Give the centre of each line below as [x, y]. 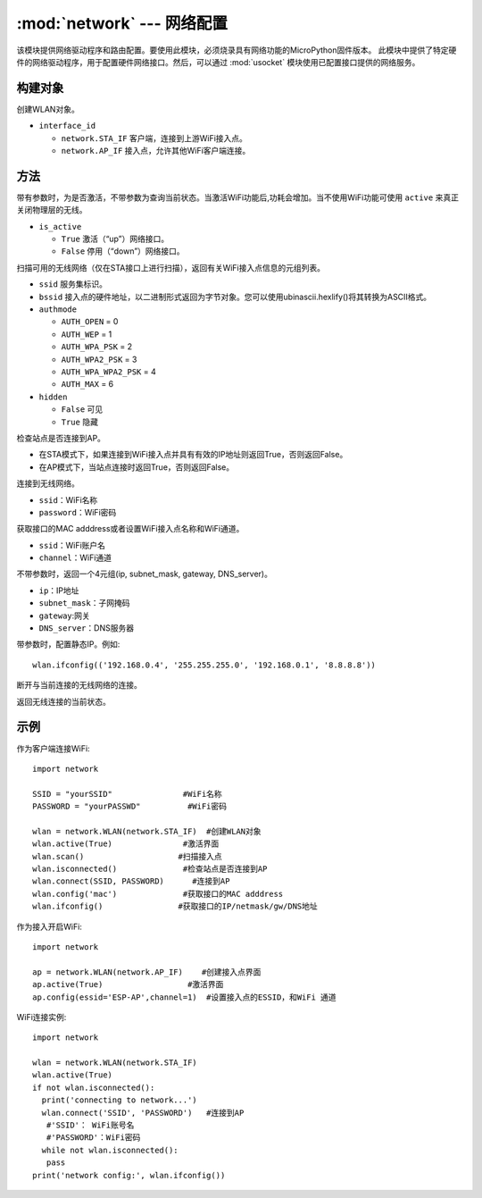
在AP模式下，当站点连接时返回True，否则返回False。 [137, 467]
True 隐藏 [79, 422]
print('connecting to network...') [120, 1100]
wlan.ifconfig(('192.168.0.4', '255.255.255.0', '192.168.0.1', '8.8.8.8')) [204, 665]
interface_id [67, 126]
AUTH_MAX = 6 [87, 384]
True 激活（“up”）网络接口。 [115, 239]
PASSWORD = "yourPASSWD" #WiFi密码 [130, 807]
